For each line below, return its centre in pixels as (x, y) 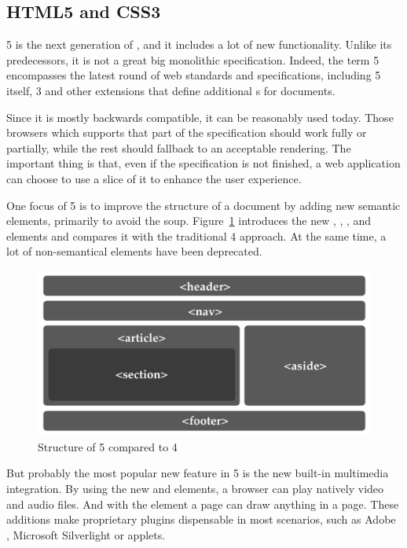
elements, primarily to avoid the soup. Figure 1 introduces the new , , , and (189, 221)
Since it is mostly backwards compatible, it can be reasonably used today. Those (200, 117)
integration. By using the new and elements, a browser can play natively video (195, 489)
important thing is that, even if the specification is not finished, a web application (203, 163)
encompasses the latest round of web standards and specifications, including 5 (194, 75)
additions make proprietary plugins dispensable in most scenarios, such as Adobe (201, 519)
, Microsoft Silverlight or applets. (86, 534)
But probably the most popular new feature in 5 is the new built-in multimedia (198, 473)
